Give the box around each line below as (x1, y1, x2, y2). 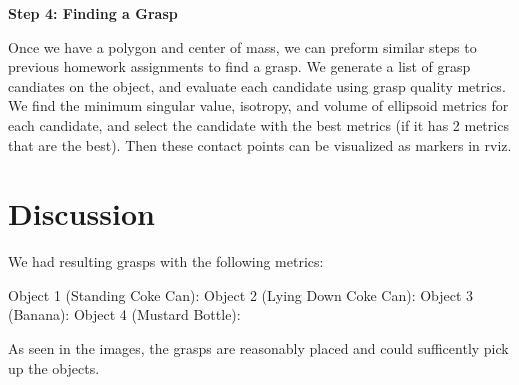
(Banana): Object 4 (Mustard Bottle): (8, 304, 241, 325)
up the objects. (8, 357, 100, 378)
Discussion (8, 193, 155, 234)
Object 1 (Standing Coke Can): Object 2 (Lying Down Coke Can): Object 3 (8, 284, 474, 305)
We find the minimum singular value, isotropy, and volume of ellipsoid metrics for (8, 95, 509, 116)
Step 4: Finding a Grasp (8, 3, 178, 23)
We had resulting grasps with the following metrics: (8, 251, 324, 272)
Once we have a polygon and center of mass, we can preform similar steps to (8, 36, 477, 57)
